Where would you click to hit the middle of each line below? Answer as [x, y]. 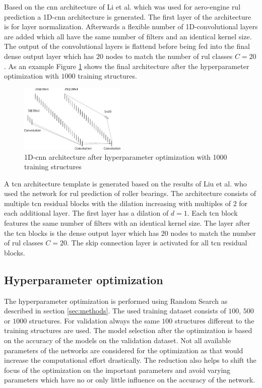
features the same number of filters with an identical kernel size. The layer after [127, 223]
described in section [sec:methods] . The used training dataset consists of [115, 311]
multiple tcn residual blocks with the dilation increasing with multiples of [117, 203]
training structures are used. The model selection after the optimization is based [128, 330]
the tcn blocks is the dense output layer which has [82, 233]
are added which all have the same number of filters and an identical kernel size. [128, 36]
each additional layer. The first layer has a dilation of [86, 213]
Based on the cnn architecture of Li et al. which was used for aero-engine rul [122, 7]
